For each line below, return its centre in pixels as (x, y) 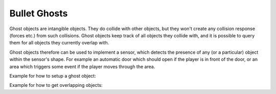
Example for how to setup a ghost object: (53, 76)
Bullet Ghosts (39, 13)
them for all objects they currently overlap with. (59, 43)
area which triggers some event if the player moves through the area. (82, 66)
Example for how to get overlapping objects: (56, 85)
